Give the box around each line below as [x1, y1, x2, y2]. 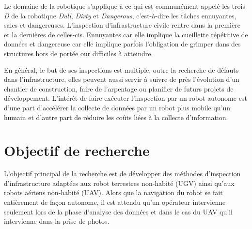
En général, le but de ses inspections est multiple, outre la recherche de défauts [4, 64, 239, 75]
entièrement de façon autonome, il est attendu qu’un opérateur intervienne [4, 197, 226, 207]
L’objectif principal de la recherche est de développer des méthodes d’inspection [4, 168, 241, 179]
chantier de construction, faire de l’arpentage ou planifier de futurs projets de [4, 83, 234, 93]
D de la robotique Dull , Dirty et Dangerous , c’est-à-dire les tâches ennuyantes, [4, 10, 236, 20]
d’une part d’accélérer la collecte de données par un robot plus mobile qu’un [4, 102, 231, 112]
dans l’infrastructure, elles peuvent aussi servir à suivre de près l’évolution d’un [4, 74, 239, 84]
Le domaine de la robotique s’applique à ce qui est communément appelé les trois [4, 1, 245, 11]
